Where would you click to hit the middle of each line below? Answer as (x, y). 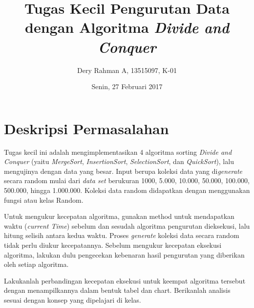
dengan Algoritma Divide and (127, 27)
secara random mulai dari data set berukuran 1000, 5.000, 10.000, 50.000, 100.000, (127, 180)
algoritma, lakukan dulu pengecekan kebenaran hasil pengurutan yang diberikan (124, 254)
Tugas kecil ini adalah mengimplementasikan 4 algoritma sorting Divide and (118, 152)
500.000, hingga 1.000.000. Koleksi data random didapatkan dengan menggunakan (127, 190)
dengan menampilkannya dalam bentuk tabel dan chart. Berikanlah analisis (117, 290)
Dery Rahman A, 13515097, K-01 (127, 70)
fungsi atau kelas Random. (44, 200)
